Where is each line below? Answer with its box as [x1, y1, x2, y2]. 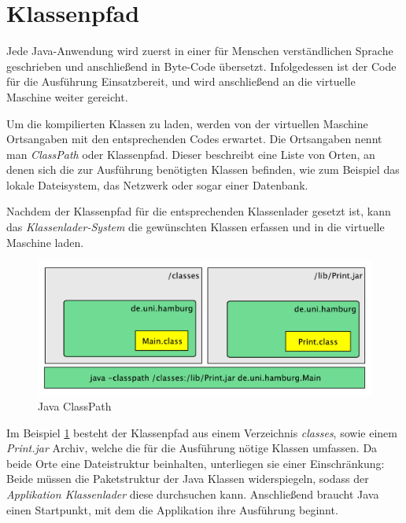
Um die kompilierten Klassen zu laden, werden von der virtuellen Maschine [6, 115, 368, 131]
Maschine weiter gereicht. [6, 88, 128, 105]
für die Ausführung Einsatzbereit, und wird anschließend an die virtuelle [6, 73, 356, 90]
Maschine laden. [6, 234, 84, 250]
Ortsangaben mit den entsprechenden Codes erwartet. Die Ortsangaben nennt [6, 131, 382, 147]
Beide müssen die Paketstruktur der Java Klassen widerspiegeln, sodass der [6, 470, 369, 487]
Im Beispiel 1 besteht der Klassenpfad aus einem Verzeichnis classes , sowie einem [6, 424, 397, 440]
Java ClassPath [38, 398, 112, 414]
